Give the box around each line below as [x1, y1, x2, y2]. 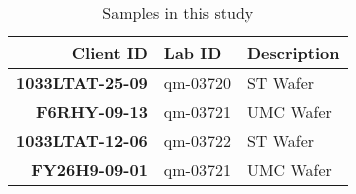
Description [246, 41, 340, 64]
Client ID [71, 41, 148, 64]
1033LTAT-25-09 [16, 71, 148, 94]
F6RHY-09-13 [35, 100, 148, 123]
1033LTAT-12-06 [16, 129, 148, 152]
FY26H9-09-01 [31, 158, 148, 181]
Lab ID [163, 41, 222, 64]
